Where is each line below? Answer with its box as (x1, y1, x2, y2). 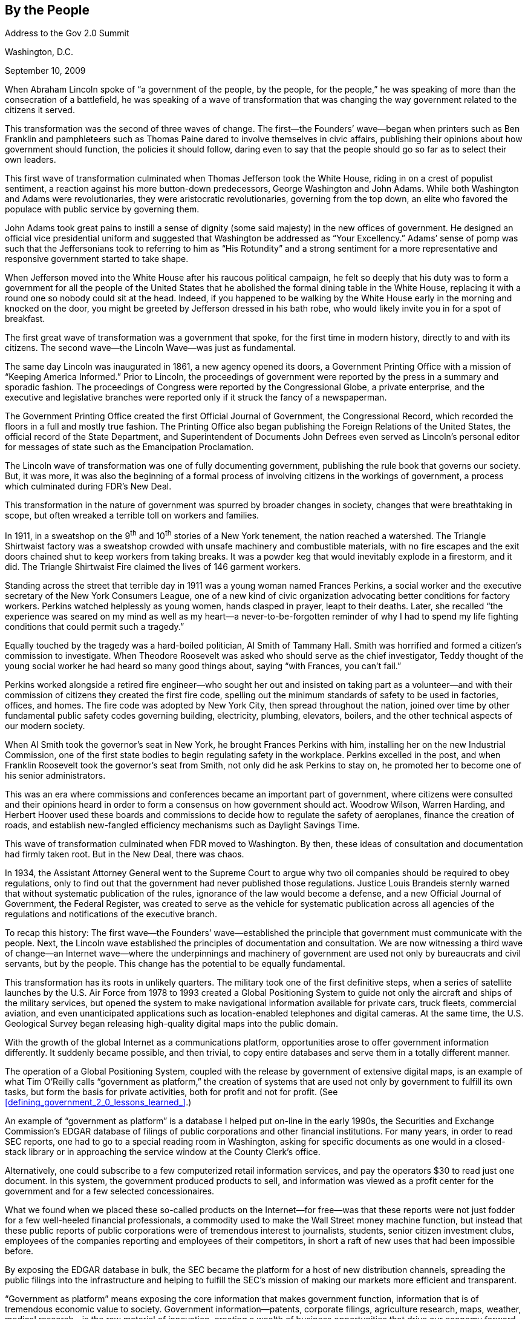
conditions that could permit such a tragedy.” (5, 621, 184, 632)
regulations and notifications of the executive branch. (5, 909, 218, 920)
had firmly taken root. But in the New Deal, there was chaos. (5, 849, 244, 860)
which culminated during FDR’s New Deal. (5, 481, 172, 492)
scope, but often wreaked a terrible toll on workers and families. (5, 510, 259, 521)
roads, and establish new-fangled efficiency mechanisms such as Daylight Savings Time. (5, 820, 360, 831)
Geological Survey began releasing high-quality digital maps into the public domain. (5, 1018, 339, 1029)
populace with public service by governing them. (5, 204, 200, 215)
